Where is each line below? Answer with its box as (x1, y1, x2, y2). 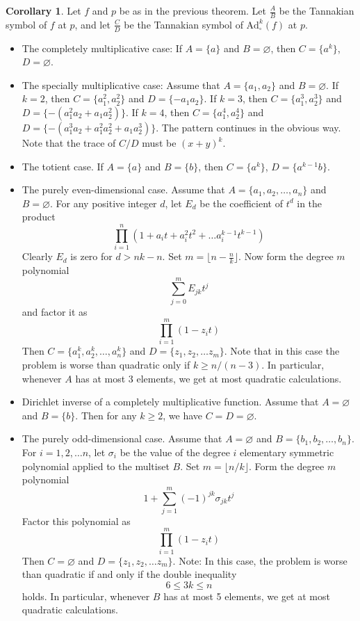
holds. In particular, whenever (22, 588, 150, 603)
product (22, 209, 56, 224)
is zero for (70, 249, 113, 264)
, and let (74, 17, 111, 31)
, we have (163, 408, 203, 422)
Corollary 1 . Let (6, 3, 81, 17)
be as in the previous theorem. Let (119, 3, 267, 17)
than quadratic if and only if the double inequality (22, 567, 237, 581)
